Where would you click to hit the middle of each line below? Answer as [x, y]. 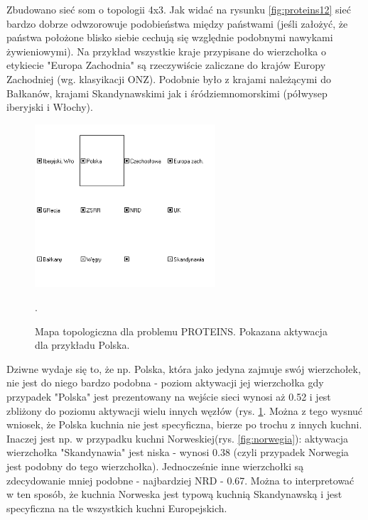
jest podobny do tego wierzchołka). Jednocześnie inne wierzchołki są [155, 466]
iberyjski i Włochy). [50, 107]
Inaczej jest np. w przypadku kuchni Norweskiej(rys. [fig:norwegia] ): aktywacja [178, 438]
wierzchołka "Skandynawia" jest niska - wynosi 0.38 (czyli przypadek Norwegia [178, 452]
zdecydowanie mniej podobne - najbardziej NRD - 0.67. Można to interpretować [180, 480]
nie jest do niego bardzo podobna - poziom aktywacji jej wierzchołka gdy [165, 383]
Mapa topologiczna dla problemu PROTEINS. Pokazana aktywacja [181, 331]
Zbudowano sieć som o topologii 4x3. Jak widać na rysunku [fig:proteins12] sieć [179, 9]
